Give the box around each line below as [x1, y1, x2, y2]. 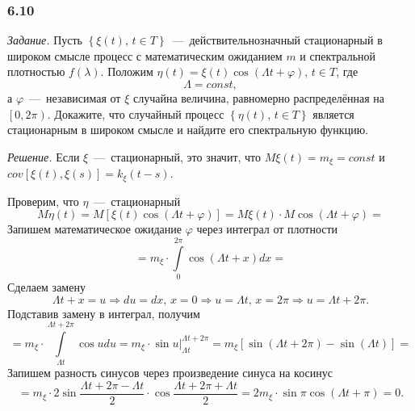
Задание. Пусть [7, 31, 82, 48]
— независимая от [29, 90, 121, 106]
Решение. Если [7, 148, 80, 165]
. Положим [100, 63, 153, 80]
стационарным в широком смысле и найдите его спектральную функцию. [7, 121, 369, 138]
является [312, 105, 354, 122]
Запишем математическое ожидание [7, 220, 182, 237]
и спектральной [300, 47, 376, 64]
